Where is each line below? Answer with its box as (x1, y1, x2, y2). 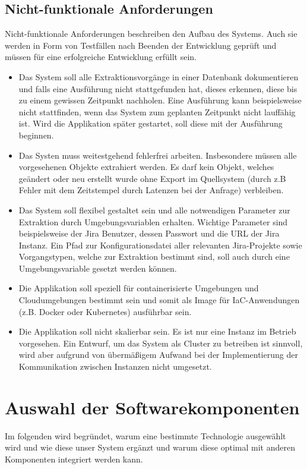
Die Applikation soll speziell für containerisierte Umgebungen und (18, 282, 259, 294)
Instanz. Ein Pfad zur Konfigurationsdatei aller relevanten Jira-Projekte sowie (18, 238, 302, 251)
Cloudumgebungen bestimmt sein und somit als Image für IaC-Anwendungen (18, 294, 300, 306)
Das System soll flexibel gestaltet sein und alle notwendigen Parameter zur (18, 203, 290, 216)
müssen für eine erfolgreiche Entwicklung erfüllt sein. (5, 51, 197, 63)
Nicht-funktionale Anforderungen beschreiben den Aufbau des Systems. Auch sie (5, 27, 297, 40)
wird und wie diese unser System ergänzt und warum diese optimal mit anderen (5, 441, 295, 454)
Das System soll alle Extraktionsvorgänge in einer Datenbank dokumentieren (18, 70, 299, 83)
